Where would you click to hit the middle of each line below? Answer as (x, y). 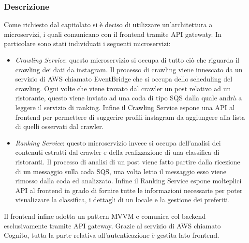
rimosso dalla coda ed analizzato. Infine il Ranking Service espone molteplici (128, 181)
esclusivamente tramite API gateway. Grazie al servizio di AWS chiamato (112, 225)
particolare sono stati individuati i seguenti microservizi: (87, 43)
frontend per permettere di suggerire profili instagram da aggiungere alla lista (130, 117)
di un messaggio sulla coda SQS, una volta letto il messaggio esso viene (121, 171)
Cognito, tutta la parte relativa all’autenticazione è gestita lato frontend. (112, 235)
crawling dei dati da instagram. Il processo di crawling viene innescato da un (129, 69)
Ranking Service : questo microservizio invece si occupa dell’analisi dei (118, 142)
